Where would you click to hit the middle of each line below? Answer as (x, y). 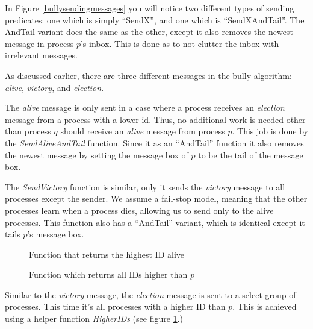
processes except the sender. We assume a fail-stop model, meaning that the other (156, 199)
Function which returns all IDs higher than (108, 274)
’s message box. (56, 234)
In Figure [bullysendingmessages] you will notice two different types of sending (150, 8)
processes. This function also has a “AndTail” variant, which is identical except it (155, 222)
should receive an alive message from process (143, 131)
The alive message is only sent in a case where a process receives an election (145, 108)
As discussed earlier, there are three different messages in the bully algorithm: (148, 75)
